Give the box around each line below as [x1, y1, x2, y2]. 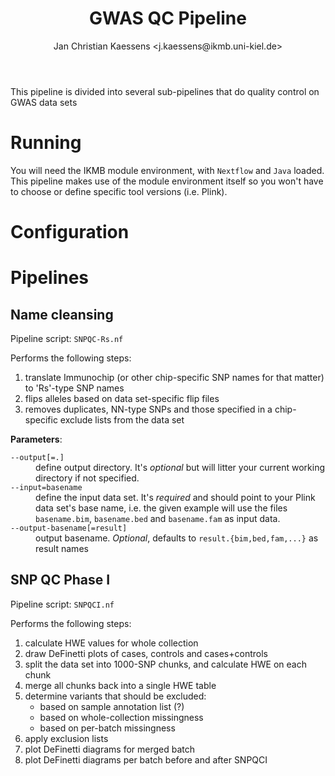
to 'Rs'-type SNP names [24, 382, 125, 394]
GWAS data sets [10, 96, 78, 108]
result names [35, 543, 89, 555]
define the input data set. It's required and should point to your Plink [35, 492, 316, 504]
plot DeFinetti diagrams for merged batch [24, 743, 196, 755]
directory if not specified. [35, 472, 140, 484]
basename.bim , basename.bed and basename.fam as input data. [35, 513, 281, 525]
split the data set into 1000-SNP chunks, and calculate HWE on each [24, 658, 308, 670]
